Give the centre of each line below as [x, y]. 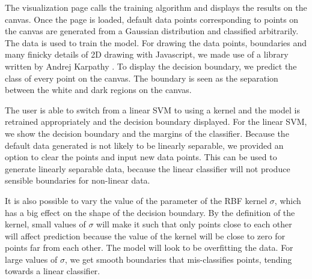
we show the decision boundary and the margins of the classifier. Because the [147, 133]
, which [288, 200]
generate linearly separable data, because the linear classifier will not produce [148, 168]
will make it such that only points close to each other [194, 224]
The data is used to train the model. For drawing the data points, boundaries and [156, 42]
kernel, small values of [45, 224]
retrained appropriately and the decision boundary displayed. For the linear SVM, [156, 121]
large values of [31, 259]
